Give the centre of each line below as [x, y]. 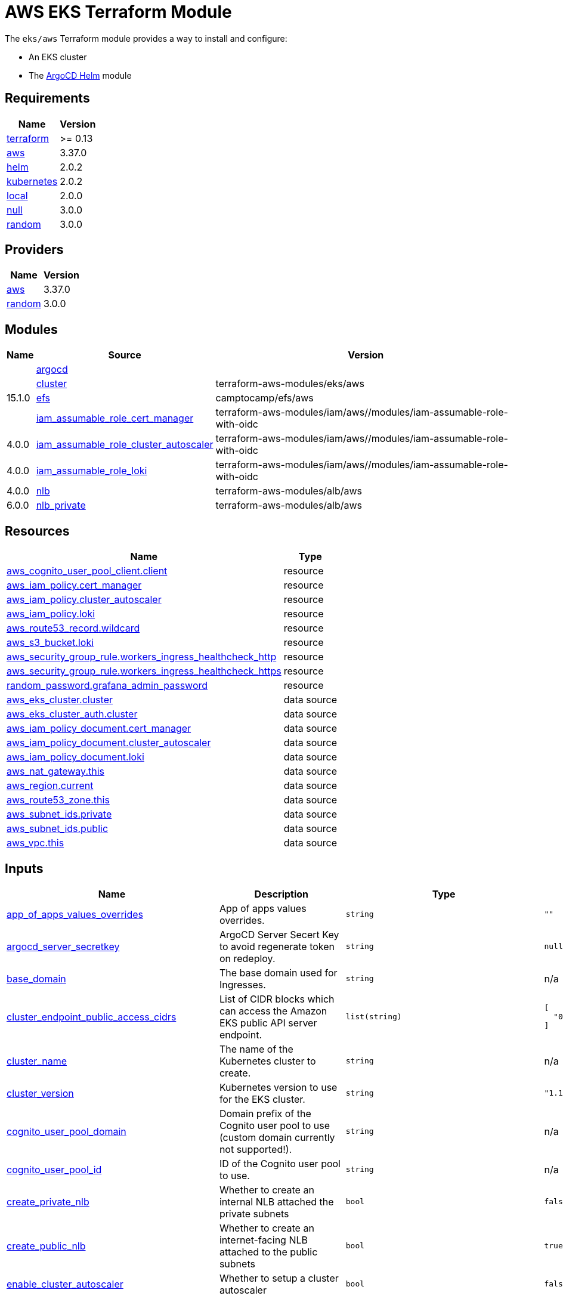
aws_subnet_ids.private [59, 814]
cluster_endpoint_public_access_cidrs [92, 1017]
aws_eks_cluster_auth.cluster [72, 714]
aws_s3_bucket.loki [50, 643]
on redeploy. [247, 958]
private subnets [254, 1213]
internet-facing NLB [263, 1240]
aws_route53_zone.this [58, 800]
